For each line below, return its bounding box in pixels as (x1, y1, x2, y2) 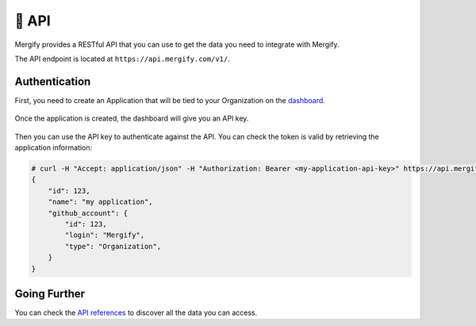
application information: (14, 143, 93, 152)
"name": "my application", (48, 198, 154, 206)
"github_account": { (48, 209, 129, 217)
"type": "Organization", (64, 242, 162, 251)
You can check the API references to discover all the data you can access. (14, 308, 258, 317)
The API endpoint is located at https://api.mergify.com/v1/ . (14, 54, 230, 63)
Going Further (14, 286, 86, 301)
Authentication (14, 75, 91, 88)
